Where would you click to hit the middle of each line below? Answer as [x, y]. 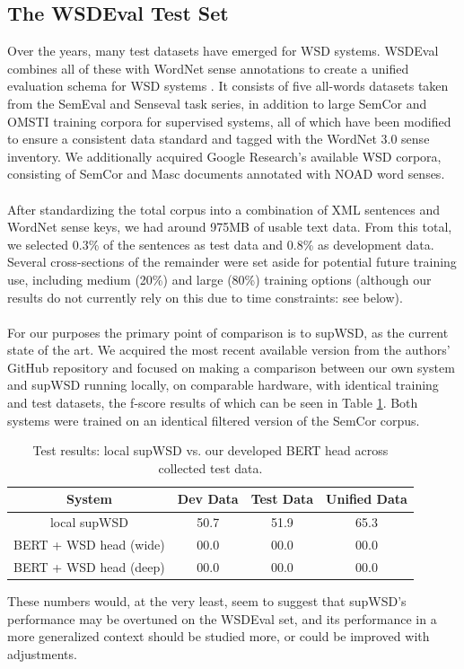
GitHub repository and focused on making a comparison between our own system [231, 367]
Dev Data [208, 499]
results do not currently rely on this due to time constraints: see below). [205, 297]
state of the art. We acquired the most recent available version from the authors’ [229, 350]
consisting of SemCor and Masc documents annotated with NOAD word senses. [226, 174]
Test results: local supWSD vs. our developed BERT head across [210, 450]
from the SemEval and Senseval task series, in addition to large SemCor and [217, 103]
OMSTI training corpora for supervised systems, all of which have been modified [229, 121]
